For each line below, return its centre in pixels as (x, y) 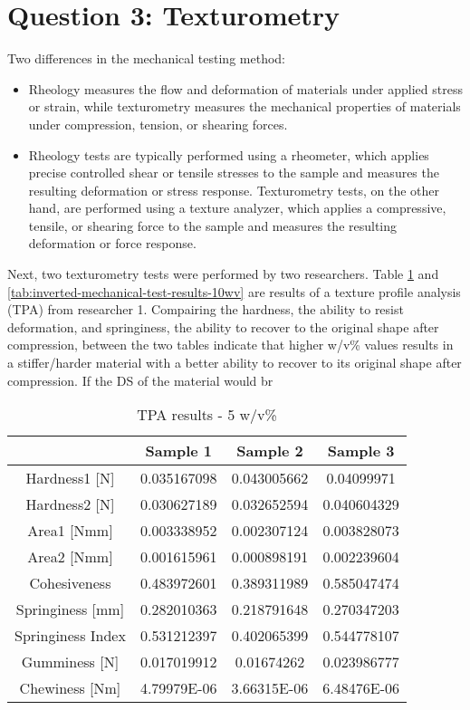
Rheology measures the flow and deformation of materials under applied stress (245, 88)
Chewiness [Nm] (70, 688)
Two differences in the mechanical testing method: (146, 58)
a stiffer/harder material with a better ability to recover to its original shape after (235, 363)
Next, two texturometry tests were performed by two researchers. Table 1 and (223, 274)
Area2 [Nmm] (70, 557)
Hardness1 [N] (70, 478)
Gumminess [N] (70, 662)
